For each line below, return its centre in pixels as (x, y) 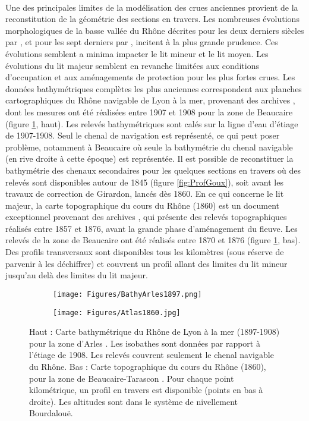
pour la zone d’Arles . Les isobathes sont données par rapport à (145, 343)
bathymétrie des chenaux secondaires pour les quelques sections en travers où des (153, 170)
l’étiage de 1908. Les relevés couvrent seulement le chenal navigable (152, 355)
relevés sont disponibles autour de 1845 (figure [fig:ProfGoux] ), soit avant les (144, 182)
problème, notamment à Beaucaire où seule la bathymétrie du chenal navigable (149, 147)
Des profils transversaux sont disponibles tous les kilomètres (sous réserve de (145, 252)
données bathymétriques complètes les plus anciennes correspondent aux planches (154, 88)
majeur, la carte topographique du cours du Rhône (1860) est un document (142, 205)
